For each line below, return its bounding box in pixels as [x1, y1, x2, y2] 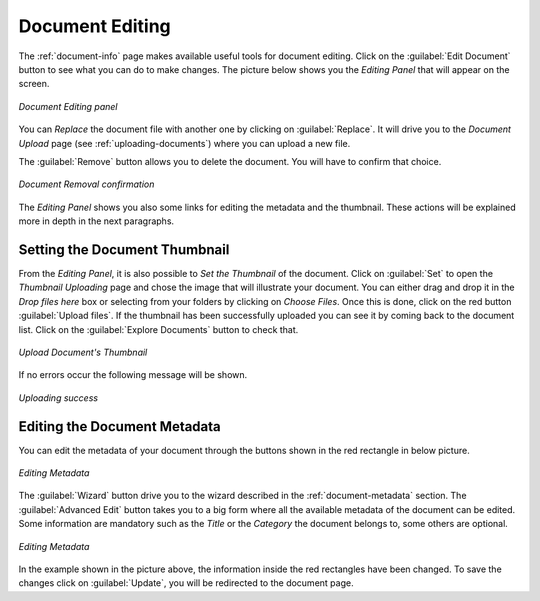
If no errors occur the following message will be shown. [18, 369, 248, 381]
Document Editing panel [18, 100, 119, 112]
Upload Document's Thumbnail [18, 346, 148, 358]
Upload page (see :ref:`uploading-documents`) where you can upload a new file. [18, 137, 351, 149]
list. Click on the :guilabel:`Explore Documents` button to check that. [18, 323, 299, 335]
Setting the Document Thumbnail [18, 241, 230, 258]
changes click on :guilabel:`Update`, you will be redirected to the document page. [18, 577, 354, 589]
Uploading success [18, 391, 99, 404]
